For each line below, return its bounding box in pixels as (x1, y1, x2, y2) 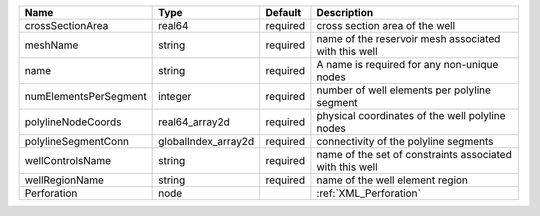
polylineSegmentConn (24, 135, 130, 148)
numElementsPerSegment (24, 90, 147, 103)
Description (316, 6, 374, 19)
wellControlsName (24, 154, 112, 167)
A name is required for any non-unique (316, 58, 499, 71)
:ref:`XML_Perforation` (316, 186, 422, 200)
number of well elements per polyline (316, 83, 492, 97)
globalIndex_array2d (158, 135, 255, 148)
